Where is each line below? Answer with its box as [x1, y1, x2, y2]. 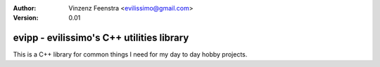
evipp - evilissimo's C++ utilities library [13, 32, 189, 44]
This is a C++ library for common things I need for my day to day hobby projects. [13, 50, 248, 59]
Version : [13, 14, 39, 22]
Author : [13, 4, 37, 12]
